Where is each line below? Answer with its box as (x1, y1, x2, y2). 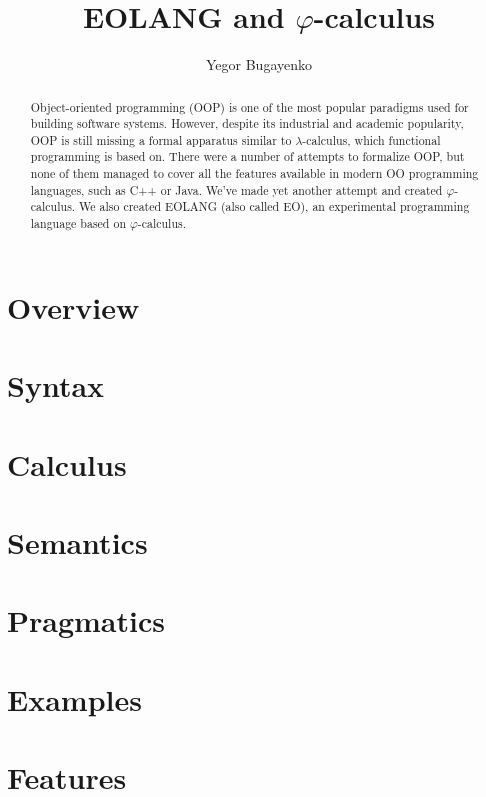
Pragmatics (7, 600, 165, 641)
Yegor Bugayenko (205, 54, 312, 75)
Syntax (7, 365, 105, 406)
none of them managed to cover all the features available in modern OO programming (30, 165, 479, 182)
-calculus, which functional (302, 131, 441, 148)
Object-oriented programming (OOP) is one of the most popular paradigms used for (30, 98, 469, 115)
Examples (7, 678, 142, 719)
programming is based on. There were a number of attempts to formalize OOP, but (30, 148, 465, 165)
